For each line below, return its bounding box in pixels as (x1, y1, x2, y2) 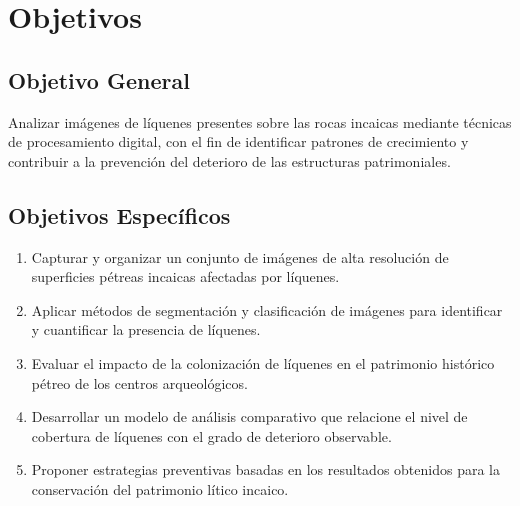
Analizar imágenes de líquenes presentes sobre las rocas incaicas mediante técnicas (8, 111, 512, 132)
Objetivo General (8, 64, 190, 95)
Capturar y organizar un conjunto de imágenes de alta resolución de (31, 246, 449, 267)
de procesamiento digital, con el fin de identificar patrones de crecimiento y (8, 131, 469, 152)
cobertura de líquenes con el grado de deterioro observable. (31, 425, 392, 446)
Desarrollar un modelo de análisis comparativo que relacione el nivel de (31, 406, 468, 427)
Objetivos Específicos (8, 199, 231, 230)
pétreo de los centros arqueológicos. (31, 372, 248, 393)
